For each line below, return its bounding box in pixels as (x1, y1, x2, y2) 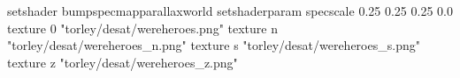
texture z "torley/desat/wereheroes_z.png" (7, 53, 238, 71)
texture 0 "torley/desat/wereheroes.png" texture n (7, 18, 278, 37)
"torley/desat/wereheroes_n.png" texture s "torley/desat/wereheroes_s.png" (7, 36, 420, 54)
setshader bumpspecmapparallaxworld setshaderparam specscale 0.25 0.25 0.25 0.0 (7, 2, 453, 19)
